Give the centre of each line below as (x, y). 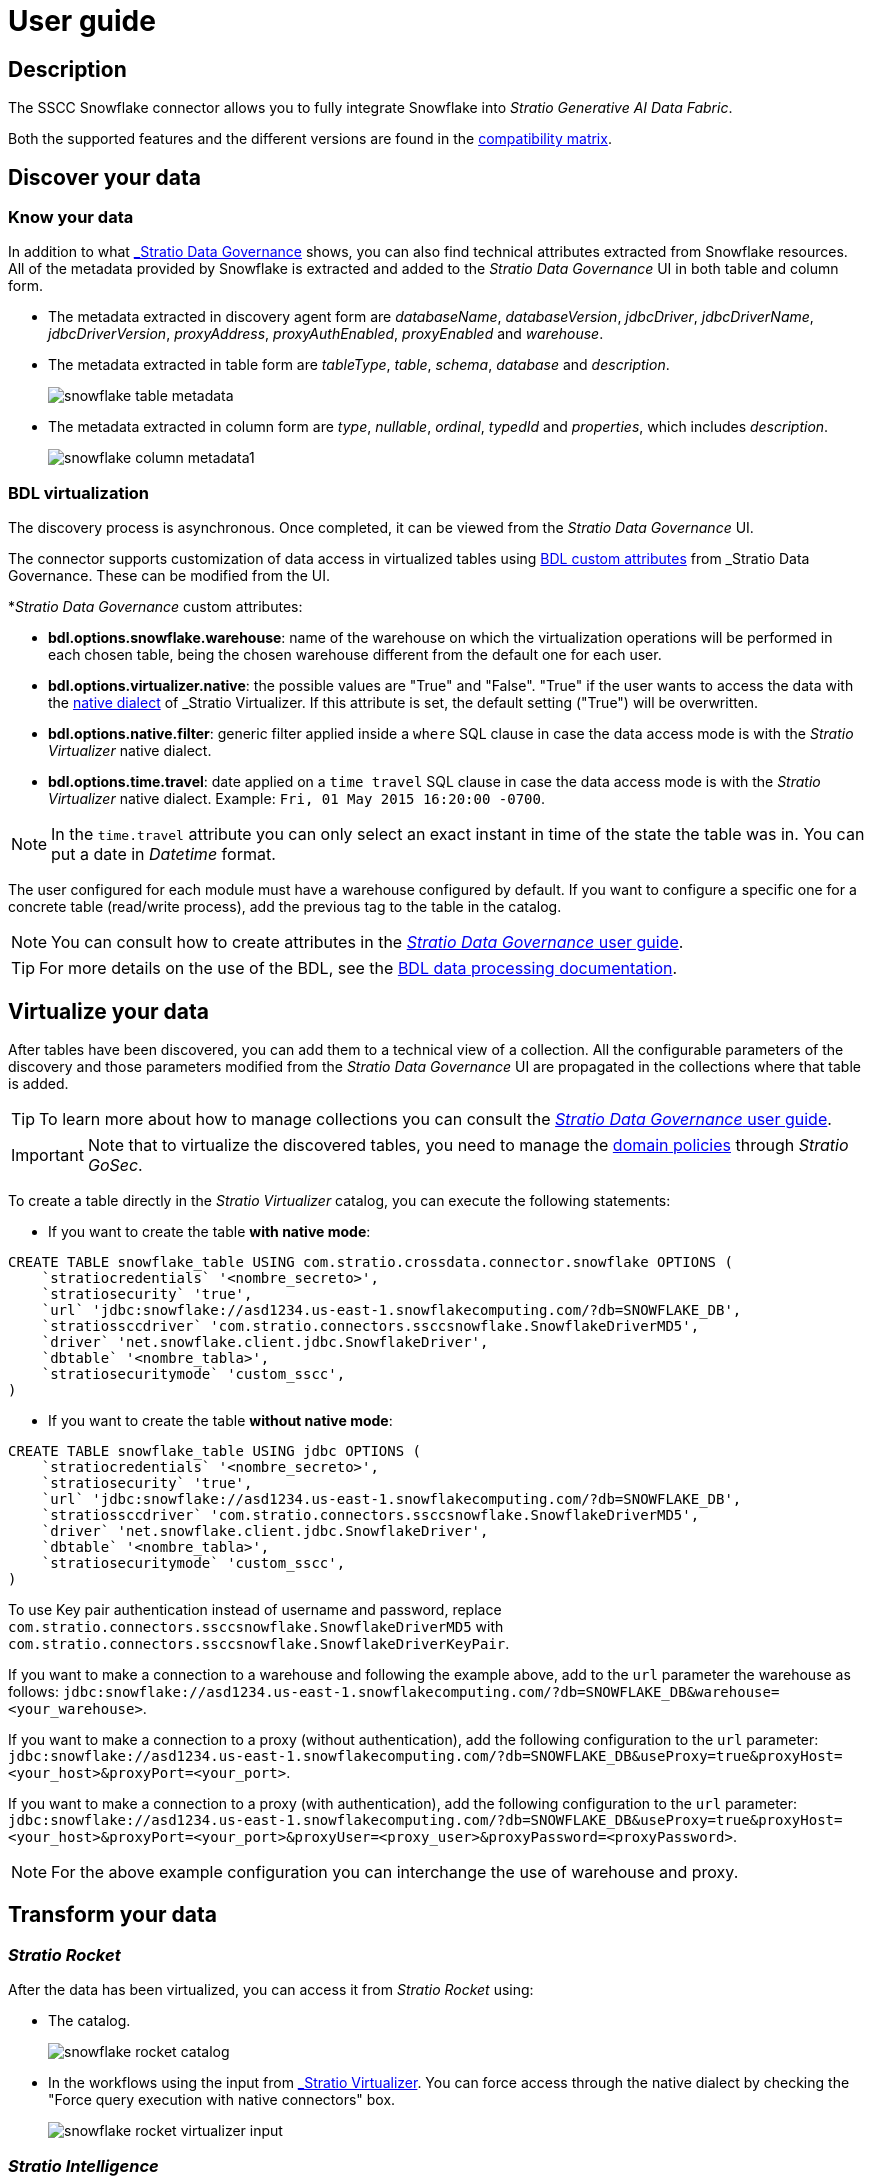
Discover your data (104, 177)
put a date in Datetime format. (163, 854)
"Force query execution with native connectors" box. (222, 2100)
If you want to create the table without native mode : (220, 1420)
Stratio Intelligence (83, 2165)
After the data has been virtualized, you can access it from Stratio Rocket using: (271, 1990)
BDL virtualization (79, 492)
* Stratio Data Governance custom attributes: (155, 607)
